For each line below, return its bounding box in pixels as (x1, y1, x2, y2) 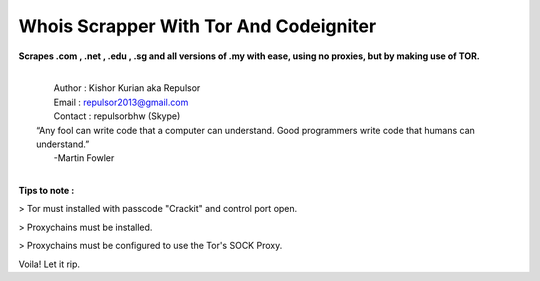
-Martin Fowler (53, 152, 115, 164)
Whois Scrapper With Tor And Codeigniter (18, 15, 377, 37)
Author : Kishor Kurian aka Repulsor (53, 82, 201, 94)
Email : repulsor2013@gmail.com (53, 96, 189, 108)
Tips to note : (18, 185, 75, 197)
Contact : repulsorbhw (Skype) (53, 110, 181, 122)
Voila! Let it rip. (18, 258, 80, 270)
